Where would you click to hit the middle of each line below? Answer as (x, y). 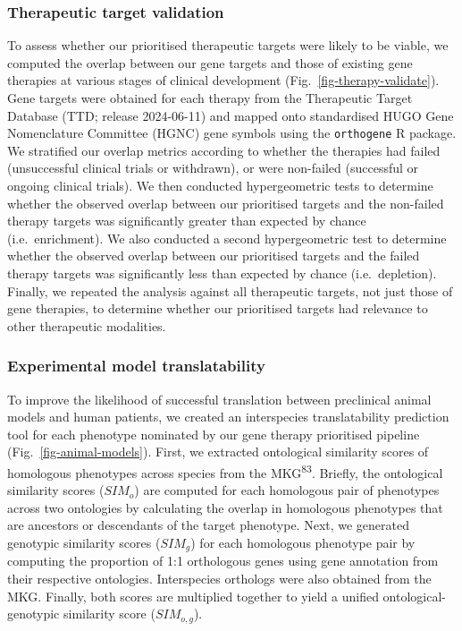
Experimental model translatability (136, 366)
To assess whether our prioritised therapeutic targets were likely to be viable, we (228, 45)
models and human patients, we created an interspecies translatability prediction (228, 417)
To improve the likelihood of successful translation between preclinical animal (219, 399)
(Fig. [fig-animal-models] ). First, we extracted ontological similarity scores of (218, 452)
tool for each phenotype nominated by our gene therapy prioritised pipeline (214, 434)
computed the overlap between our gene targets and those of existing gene (210, 62)
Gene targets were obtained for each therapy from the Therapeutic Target (210, 98)
